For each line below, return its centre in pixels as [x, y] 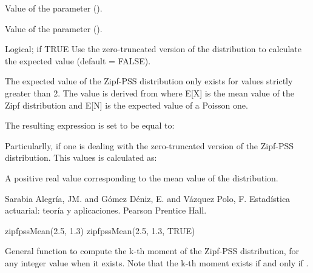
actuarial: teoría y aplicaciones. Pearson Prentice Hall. [106, 210]
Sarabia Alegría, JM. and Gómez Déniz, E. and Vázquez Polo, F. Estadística [148, 198]
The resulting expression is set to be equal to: [90, 125]
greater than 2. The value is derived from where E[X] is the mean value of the [150, 93]
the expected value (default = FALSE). [78, 60]
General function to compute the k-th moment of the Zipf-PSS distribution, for [152, 251]
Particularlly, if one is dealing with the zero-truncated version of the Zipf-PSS [150, 145]
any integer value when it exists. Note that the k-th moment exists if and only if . [157, 262]
